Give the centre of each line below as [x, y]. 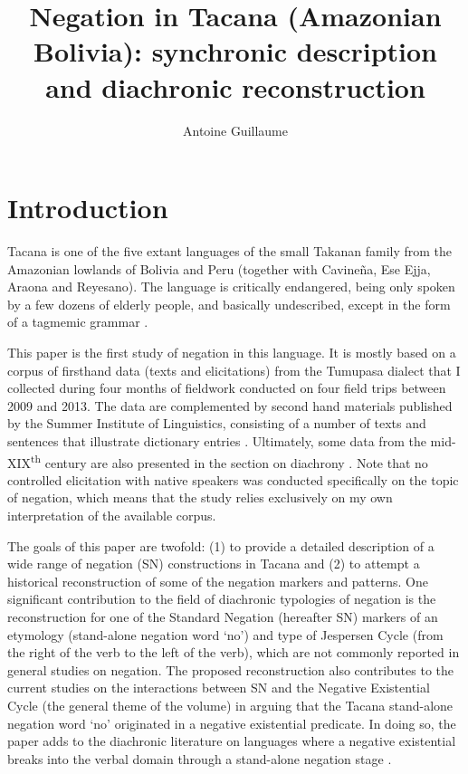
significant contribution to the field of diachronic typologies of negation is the [222, 599]
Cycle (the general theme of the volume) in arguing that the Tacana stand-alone [230, 705]
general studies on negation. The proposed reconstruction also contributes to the [230, 669]
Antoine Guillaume [235, 130]
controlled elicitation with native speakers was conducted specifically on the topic [233, 479]
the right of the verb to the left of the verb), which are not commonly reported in [234, 652]
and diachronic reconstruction [235, 86]
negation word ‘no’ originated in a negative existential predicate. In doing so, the [232, 723]
